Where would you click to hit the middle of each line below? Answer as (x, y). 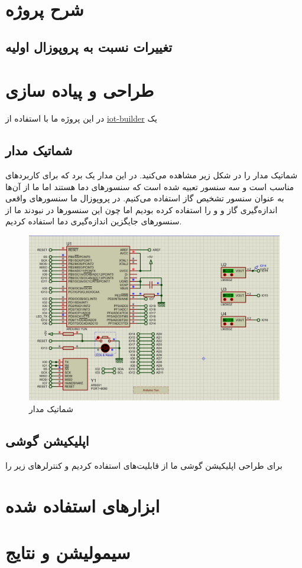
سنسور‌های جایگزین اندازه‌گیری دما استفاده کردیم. (94, 221)
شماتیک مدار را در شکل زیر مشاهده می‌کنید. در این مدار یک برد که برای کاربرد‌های (152, 175)
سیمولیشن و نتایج (68, 552)
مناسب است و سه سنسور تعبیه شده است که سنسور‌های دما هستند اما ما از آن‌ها (150, 186)
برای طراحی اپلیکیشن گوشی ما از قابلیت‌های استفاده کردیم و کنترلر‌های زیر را (144, 465)
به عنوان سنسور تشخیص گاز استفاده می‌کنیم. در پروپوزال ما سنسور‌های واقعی (145, 198)
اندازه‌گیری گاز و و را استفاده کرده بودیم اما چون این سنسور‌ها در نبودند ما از (142, 209)
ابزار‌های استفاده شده (83, 506)
